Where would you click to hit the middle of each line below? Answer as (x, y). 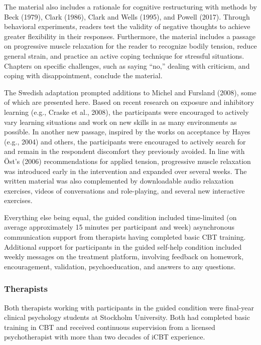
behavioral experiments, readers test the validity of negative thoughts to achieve (127, 26)
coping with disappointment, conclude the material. (83, 75)
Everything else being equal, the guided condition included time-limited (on (120, 217)
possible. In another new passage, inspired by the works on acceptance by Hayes (127, 132)
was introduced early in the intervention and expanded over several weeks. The (125, 171)
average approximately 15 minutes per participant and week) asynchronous (119, 227)
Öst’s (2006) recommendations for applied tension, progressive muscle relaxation (127, 161)
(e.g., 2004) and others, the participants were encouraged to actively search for (125, 141)
